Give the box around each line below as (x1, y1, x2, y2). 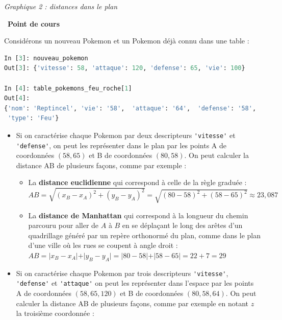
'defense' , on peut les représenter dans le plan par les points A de (16, 140, 227, 150)
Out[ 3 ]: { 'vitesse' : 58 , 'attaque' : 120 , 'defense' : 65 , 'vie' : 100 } (4, 64, 245, 72)
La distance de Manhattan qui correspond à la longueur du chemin (28, 210, 248, 220)
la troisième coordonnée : (16, 308, 94, 318)
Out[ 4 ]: (4, 95, 30, 102)
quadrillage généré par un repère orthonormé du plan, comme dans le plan (28, 230, 261, 240)
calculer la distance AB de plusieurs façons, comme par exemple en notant (16, 298, 248, 308)
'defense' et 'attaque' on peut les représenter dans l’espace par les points (16, 278, 254, 288)
